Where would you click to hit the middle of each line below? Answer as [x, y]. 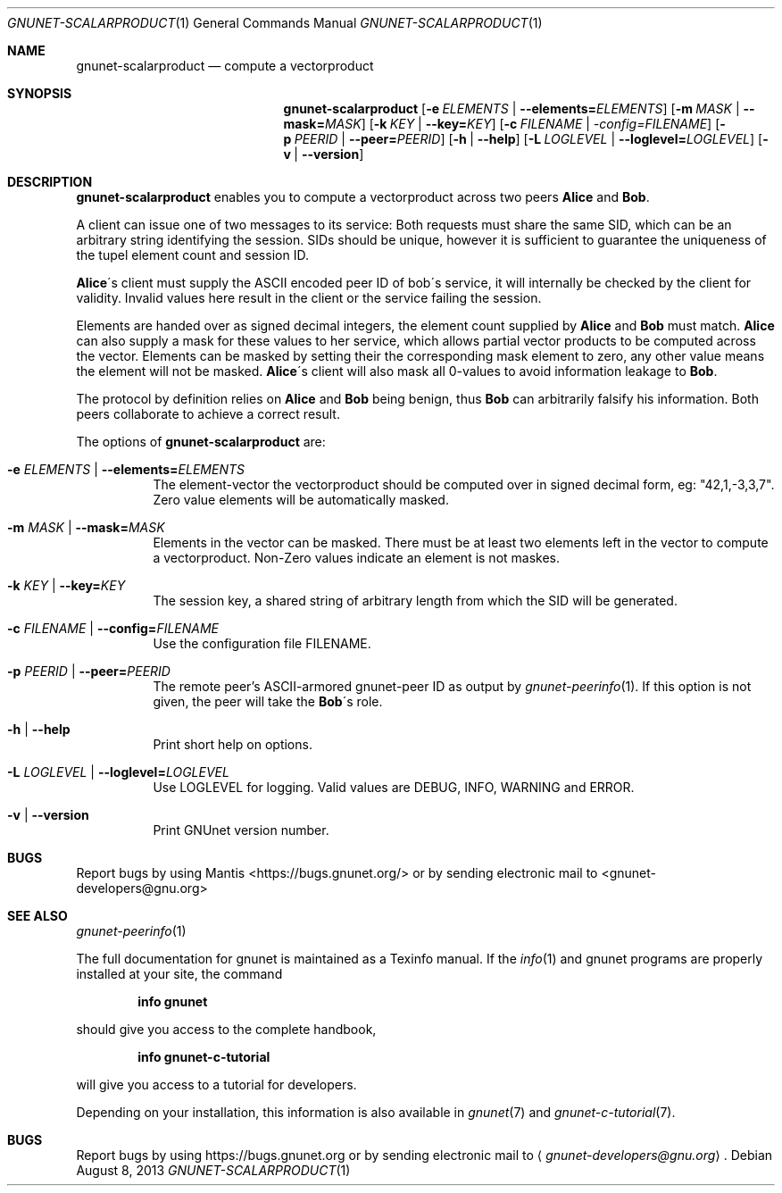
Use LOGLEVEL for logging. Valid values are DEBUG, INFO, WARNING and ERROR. [394, 787]
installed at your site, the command [179, 974]
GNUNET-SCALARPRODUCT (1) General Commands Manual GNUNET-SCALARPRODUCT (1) [275, 23]
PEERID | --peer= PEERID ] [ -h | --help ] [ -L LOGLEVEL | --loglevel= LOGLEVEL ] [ [528, 139]
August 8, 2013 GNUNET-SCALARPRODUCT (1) [213, 1170]
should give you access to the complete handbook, [226, 1029]
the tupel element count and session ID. [192, 255]
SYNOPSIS [40, 93]
